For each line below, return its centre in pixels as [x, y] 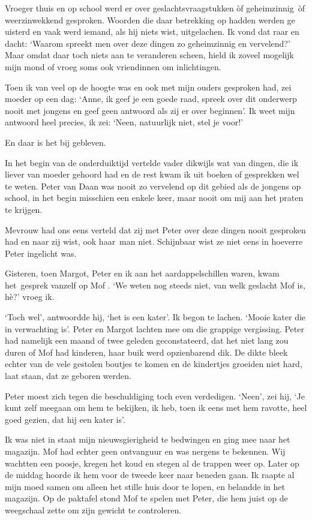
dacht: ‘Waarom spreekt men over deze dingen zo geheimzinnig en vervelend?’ [148, 43]
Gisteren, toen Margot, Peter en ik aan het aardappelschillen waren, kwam [142, 273]
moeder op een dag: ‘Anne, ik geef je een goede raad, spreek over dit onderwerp [151, 99]
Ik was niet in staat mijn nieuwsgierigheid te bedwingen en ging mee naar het [148, 439]
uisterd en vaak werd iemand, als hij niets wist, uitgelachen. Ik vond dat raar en [152, 31]
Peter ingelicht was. [41, 253]
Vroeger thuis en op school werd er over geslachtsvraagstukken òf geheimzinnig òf [155, 8]
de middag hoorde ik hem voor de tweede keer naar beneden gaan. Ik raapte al [150, 475]
